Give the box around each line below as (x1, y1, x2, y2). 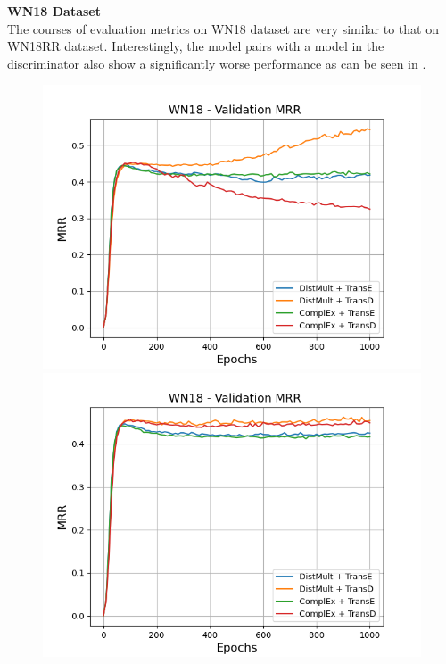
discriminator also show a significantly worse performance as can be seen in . (7, 54, 426, 72)
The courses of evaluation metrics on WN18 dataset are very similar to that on (7, 19, 439, 37)
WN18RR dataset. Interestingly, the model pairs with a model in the (7, 37, 384, 55)
